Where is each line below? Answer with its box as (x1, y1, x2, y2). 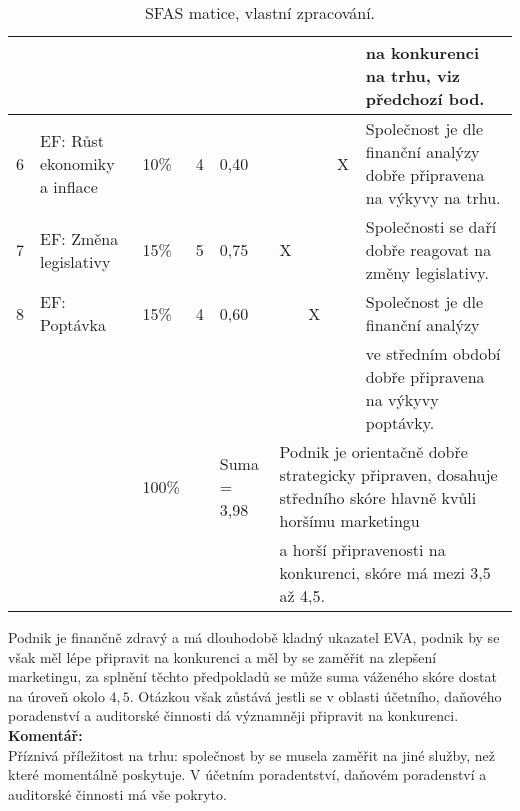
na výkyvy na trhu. (365, 186, 501, 209)
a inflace (40, 174, 98, 198)
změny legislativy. (365, 261, 489, 284)
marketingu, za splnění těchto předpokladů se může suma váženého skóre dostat (8, 666, 497, 687)
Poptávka (40, 313, 107, 336)
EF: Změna (40, 226, 119, 250)
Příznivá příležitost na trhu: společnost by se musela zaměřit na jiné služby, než (8, 744, 495, 765)
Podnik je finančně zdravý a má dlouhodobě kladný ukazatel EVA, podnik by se (8, 627, 500, 647)
